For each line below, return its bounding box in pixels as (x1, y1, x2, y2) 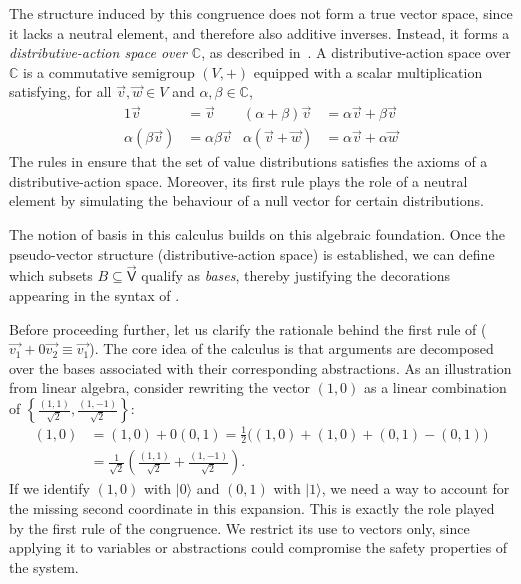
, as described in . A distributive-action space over (201, 42, 511, 63)
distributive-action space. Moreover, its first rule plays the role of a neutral (9, 170, 468, 191)
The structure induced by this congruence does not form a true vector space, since (9, 3, 513, 23)
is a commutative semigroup (23, 61, 195, 82)
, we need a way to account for (321, 478, 510, 499)
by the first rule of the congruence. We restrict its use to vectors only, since (9, 517, 470, 538)
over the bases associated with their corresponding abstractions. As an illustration (9, 357, 512, 378)
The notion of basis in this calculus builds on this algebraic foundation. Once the (9, 224, 505, 245)
